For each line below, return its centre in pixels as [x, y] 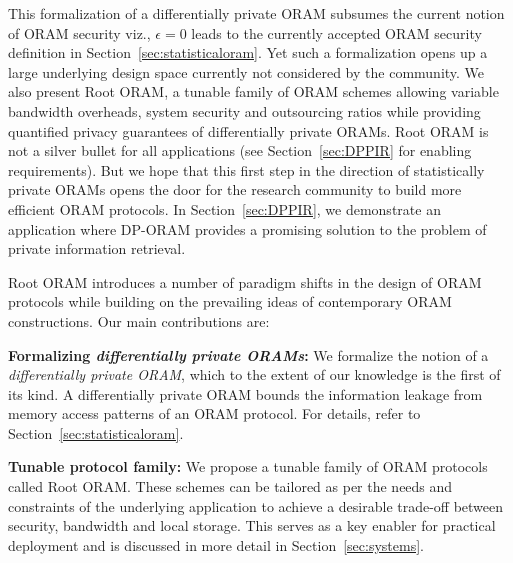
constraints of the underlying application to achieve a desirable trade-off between [256, 505]
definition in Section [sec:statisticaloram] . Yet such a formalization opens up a [248, 52]
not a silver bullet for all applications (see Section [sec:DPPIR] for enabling [240, 150]
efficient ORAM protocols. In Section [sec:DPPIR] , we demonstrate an [224, 208]
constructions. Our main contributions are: [139, 320]
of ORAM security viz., [79, 32]
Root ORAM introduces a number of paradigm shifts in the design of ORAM [245, 281]
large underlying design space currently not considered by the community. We [246, 71]
